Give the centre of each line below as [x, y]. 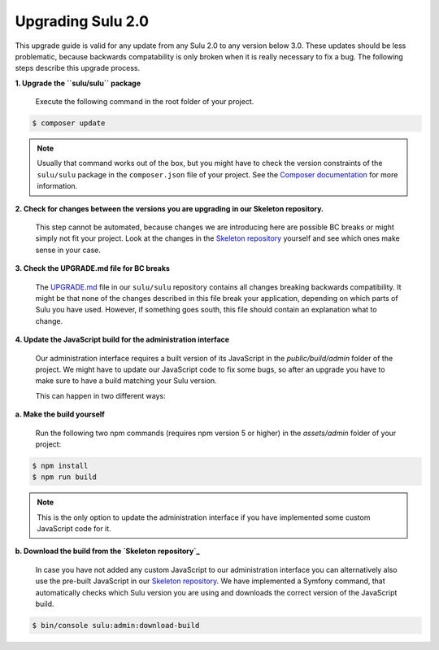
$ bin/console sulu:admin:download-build [116, 625]
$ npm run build [65, 477]
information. [57, 186]
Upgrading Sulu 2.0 [82, 21]
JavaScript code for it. [74, 529]
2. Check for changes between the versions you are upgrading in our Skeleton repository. [170, 208]
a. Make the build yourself [60, 414]
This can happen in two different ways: [100, 395]
